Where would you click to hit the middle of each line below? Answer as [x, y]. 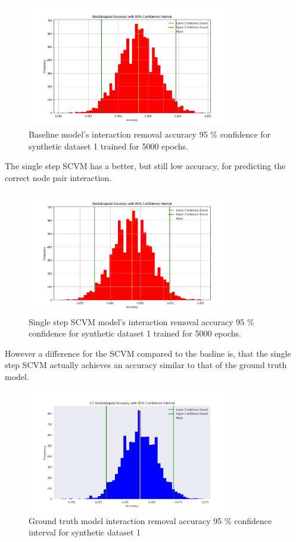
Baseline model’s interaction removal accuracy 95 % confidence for [150, 134]
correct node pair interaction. [58, 177]
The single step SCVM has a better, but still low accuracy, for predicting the [145, 166]
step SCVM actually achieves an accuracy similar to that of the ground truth [146, 365]
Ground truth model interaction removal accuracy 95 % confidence [150, 520]
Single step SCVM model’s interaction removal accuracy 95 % [141, 321]
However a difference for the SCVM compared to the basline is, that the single [148, 353]
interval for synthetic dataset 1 [85, 532]
